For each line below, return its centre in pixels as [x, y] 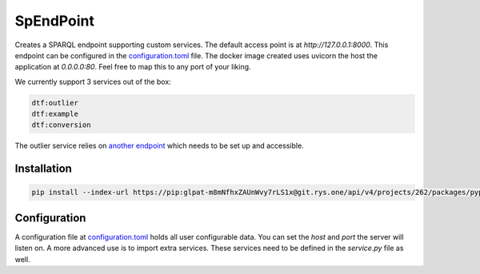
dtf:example [55, 114]
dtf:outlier [55, 103]
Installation [43, 169]
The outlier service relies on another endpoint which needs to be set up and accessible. [159, 146]
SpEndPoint [55, 21]
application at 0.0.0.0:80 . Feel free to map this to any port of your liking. [133, 67]
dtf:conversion [61, 125]
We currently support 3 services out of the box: [93, 81]
